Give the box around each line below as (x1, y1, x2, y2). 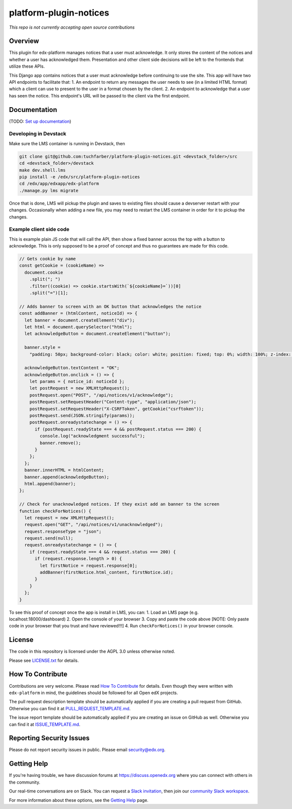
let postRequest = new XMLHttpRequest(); (29, 385, 130, 391)
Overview (9, 37, 39, 45)
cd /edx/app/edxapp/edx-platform (19, 181, 99, 187)
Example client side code (9, 226, 70, 233)
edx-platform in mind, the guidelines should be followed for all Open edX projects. (9, 690, 178, 696)
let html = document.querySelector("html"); (24, 324, 132, 330)
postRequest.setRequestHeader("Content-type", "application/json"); (29, 399, 197, 405)
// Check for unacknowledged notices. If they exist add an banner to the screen (19, 502, 220, 507)
